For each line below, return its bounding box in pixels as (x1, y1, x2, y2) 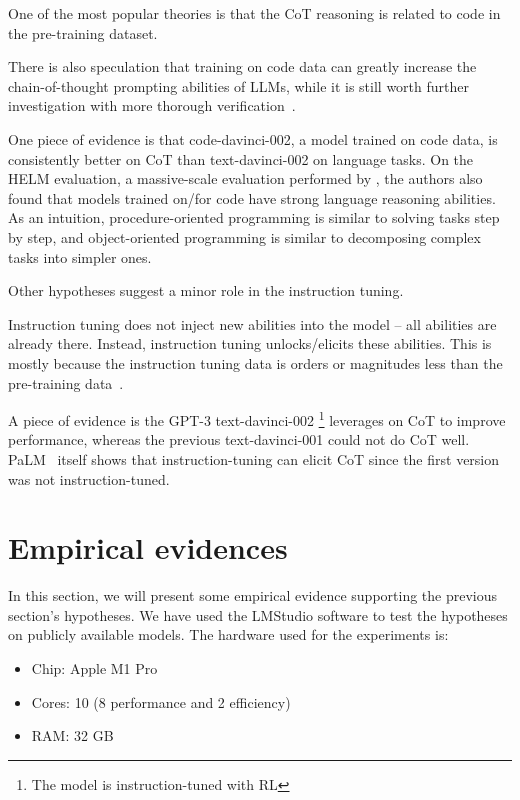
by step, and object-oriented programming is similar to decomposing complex (8, 226, 481, 247)
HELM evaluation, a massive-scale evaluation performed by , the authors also (8, 168, 483, 189)
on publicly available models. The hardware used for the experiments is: (8, 624, 449, 645)
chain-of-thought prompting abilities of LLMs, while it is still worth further (8, 75, 469, 96)
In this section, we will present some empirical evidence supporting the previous (8, 585, 498, 606)
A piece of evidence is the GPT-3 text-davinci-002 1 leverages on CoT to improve (8, 407, 506, 430)
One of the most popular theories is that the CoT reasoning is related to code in (8, 3, 501, 23)
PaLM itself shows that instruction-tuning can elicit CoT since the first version (8, 448, 500, 469)
